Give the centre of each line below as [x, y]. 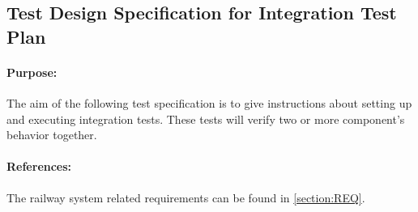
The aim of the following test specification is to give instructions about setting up [209, 102]
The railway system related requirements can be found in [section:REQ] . [186, 197]
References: [39, 166]
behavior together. [52, 135]
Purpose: [32, 72]
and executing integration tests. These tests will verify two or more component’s [206, 119]
